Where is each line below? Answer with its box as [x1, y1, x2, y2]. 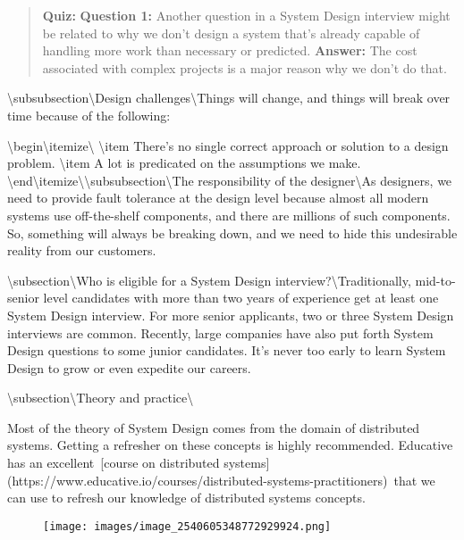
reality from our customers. [7, 241, 156, 260]
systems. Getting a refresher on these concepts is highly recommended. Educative [7, 436, 453, 454]
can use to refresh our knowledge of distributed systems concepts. [7, 488, 366, 507]
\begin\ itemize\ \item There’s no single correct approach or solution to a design [7, 136, 449, 154]
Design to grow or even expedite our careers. [7, 358, 251, 377]
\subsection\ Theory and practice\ [7, 388, 194, 407]
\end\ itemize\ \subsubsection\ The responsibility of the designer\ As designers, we [7, 170, 452, 189]
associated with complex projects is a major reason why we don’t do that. [42, 58, 447, 77]
